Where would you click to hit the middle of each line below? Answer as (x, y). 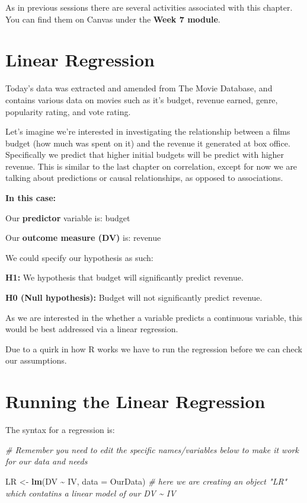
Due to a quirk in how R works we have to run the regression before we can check (154, 348)
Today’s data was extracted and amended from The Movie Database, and (139, 88)
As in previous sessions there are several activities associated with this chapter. (149, 7)
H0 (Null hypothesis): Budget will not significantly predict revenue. (134, 297)
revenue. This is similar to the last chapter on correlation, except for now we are (151, 166)
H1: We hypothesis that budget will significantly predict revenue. (124, 277)
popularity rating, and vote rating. (68, 111)
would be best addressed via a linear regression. (92, 329)
